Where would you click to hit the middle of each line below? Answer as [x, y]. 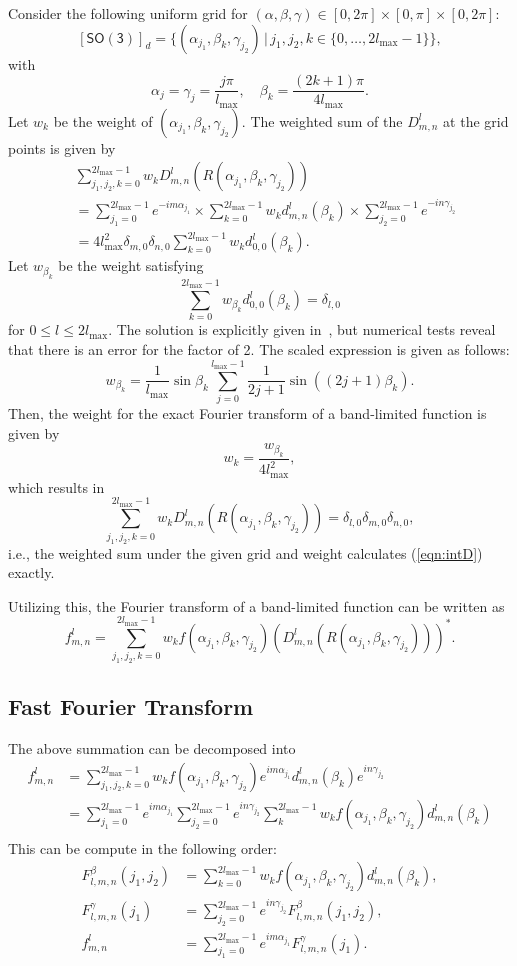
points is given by [62, 147]
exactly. [31, 572]
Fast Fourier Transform [131, 706]
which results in [56, 486]
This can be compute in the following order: [142, 847]
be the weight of [103, 120]
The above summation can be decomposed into [152, 748]
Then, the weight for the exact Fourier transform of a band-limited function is [247, 413]
